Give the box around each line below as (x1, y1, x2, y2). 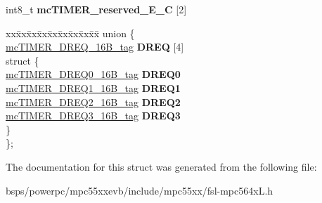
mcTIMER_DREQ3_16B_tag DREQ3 (6, 108, 181, 123)
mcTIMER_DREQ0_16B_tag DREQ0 (6, 67, 181, 81)
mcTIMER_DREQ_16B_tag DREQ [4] (6, 39, 184, 54)
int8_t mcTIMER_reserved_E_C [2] (6, 2, 187, 16)
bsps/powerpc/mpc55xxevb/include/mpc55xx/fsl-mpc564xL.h (6, 183, 273, 197)
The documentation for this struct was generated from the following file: (6, 159, 317, 173)
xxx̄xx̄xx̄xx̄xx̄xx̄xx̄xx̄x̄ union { (6, 25, 135, 40)
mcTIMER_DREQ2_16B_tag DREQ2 (6, 94, 181, 109)
